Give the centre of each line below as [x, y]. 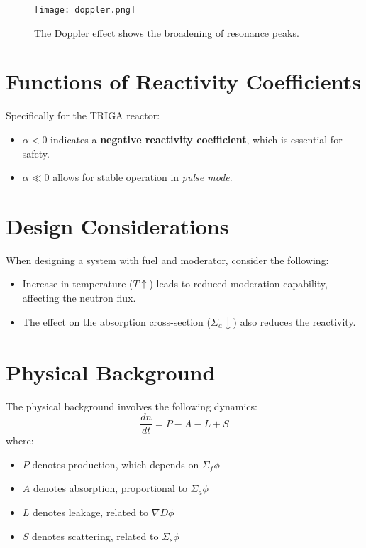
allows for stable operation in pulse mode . [143, 177]
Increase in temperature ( [78, 284]
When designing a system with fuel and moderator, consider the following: [167, 259]
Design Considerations [117, 225]
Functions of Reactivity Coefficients [183, 81]
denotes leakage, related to [91, 511]
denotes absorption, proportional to [110, 488]
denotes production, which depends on [116, 464]
